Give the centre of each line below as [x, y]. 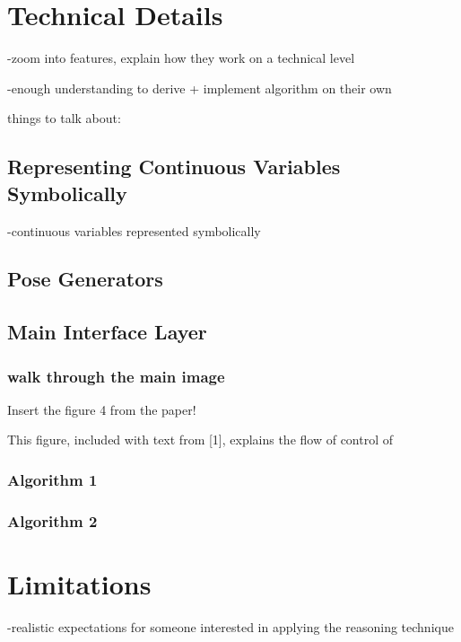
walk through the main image [116, 376]
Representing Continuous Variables [174, 167]
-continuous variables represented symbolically [134, 230]
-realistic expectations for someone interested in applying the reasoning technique [230, 626]
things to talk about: [64, 118]
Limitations [79, 583]
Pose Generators [85, 279]
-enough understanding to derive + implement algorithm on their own [200, 88]
